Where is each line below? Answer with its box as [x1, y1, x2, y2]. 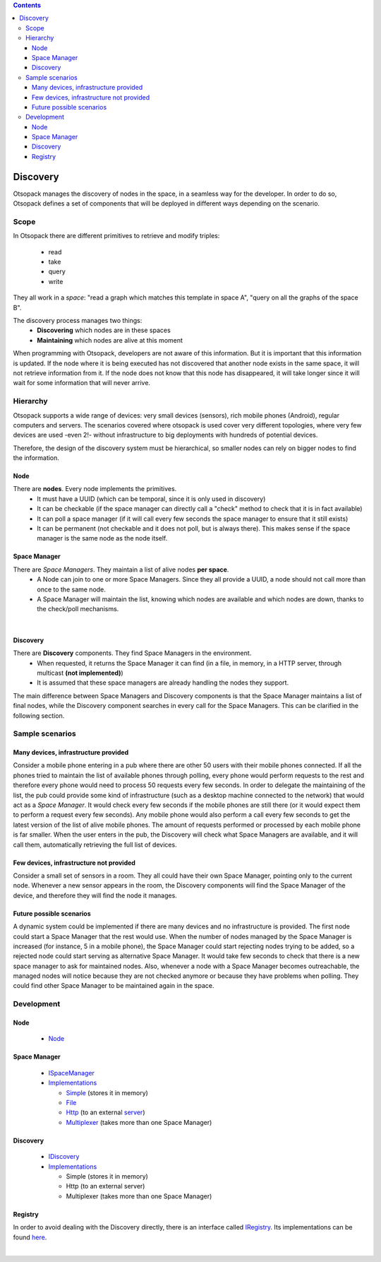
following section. [13, 711, 65, 720]
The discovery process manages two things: [13, 317, 143, 325]
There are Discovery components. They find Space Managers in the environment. [13, 649, 252, 657]
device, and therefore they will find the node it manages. [13, 891, 178, 900]
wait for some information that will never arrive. [13, 379, 151, 387]
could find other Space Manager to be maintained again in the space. [13, 981, 214, 990]
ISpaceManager [48, 1068, 95, 1077]
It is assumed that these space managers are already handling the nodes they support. [37, 678, 289, 687]
